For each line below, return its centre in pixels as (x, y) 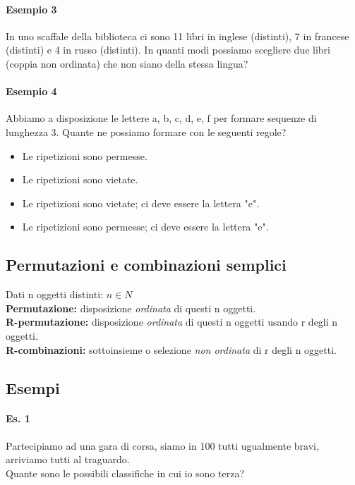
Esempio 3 (31, 9)
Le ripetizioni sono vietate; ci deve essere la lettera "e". (141, 203)
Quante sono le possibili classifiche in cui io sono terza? (125, 473)
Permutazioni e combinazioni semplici (146, 265)
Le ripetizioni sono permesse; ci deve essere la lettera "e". (145, 227)
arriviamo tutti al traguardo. (68, 459)
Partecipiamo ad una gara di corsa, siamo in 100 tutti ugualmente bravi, (162, 445)
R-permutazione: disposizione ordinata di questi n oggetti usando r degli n (172, 322)
